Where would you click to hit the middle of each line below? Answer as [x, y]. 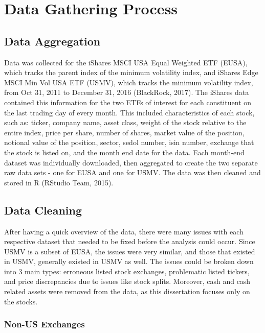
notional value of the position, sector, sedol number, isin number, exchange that [129, 142]
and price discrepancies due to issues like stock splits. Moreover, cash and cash [127, 281]
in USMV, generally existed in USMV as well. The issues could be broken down [129, 261]
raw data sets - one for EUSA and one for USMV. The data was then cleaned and [132, 172]
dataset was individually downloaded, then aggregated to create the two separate [131, 162]
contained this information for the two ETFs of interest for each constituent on [128, 102]
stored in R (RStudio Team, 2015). [59, 182]
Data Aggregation [52, 41]
